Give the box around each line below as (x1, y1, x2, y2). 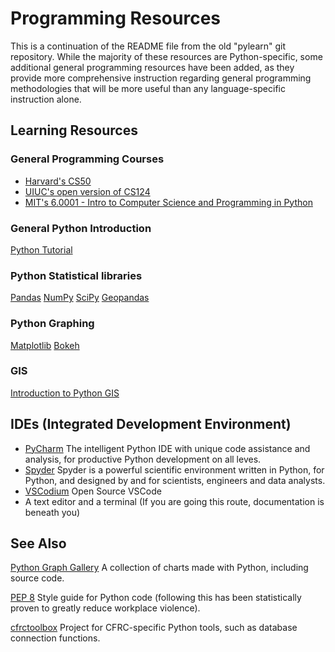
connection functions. (10, 632, 101, 644)
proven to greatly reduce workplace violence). (10, 602, 201, 614)
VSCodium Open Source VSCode (24, 485, 162, 497)
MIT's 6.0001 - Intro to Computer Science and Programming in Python (24, 196, 313, 208)
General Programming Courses (10, 152, 165, 166)
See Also (10, 535, 67, 552)
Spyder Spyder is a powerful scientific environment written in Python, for (24, 463, 325, 476)
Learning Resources (10, 122, 138, 139)
